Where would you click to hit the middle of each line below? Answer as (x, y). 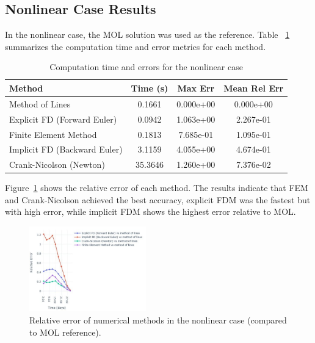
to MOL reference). (65, 332)
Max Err (196, 88)
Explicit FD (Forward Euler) (63, 119)
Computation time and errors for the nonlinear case (146, 67)
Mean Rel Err (254, 88)
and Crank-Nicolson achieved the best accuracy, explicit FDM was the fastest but (158, 199)
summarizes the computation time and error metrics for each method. (136, 46)
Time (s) (150, 88)
